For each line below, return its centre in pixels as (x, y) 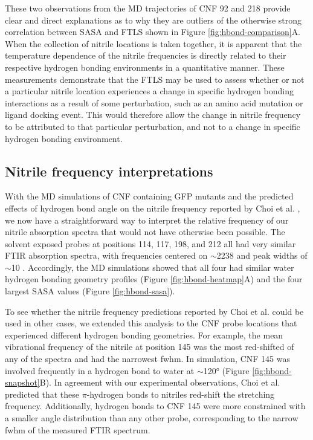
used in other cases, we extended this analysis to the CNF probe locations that (151, 323)
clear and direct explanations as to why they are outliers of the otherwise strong (153, 20)
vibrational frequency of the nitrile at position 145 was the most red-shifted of (150, 347)
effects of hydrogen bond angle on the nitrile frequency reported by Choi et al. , (153, 208)
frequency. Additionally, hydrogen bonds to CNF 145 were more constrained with (155, 406)
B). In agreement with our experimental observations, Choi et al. (160, 382)
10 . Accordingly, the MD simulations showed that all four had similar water (153, 267)
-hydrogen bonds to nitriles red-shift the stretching (181, 394)
